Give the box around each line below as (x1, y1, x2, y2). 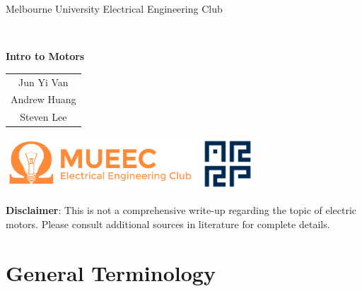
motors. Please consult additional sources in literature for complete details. (6, 217, 330, 232)
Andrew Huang (11, 92, 76, 107)
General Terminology (6, 258, 216, 287)
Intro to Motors (6, 49, 85, 64)
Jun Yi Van (18, 74, 69, 89)
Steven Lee (20, 109, 67, 124)
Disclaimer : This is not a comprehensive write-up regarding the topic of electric (6, 203, 357, 218)
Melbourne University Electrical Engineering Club (6, 1, 223, 16)
